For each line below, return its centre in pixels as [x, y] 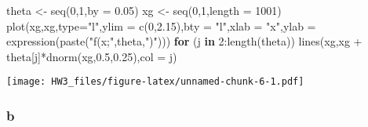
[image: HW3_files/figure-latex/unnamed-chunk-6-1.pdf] [155, 82]
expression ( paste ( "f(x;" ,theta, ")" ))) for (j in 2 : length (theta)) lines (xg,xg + [184, 41]
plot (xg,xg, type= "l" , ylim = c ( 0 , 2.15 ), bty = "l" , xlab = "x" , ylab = [161, 25]
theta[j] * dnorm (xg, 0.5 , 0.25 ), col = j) [92, 56]
